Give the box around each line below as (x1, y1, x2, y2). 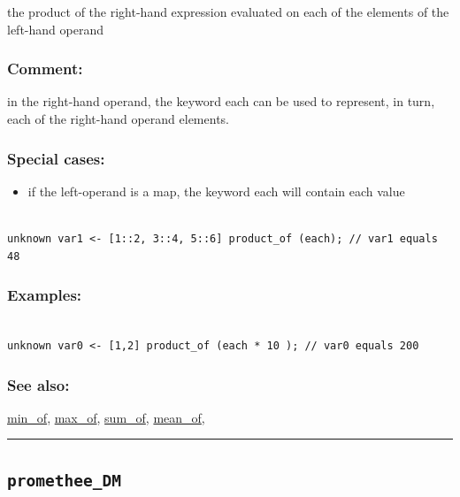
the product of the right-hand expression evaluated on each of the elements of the (7, 3, 449, 20)
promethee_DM (7, 470, 121, 490)
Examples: (7, 284, 82, 306)
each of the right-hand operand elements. (7, 110, 229, 127)
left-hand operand (7, 19, 103, 38)
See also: (7, 373, 70, 395)
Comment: (7, 57, 83, 80)
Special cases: (7, 147, 105, 169)
